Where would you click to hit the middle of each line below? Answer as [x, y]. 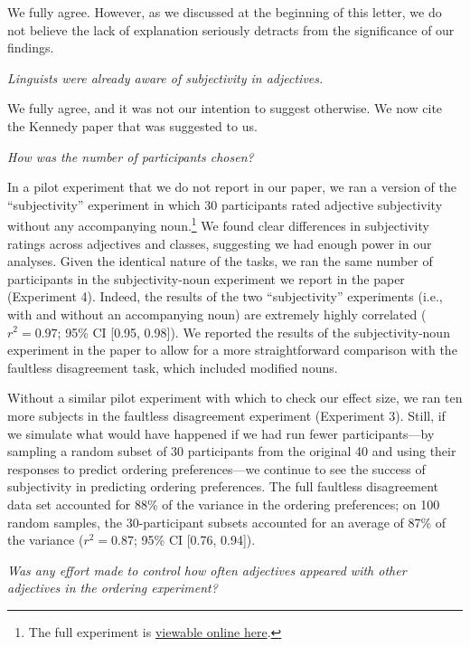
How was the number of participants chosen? [131, 156]
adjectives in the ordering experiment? [113, 588]
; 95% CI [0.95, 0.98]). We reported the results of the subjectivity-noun [254, 332]
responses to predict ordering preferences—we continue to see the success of [216, 468]
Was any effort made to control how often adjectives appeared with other [207, 570]
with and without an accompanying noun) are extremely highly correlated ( [217, 314]
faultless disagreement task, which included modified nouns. [173, 367]
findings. [31, 48]
